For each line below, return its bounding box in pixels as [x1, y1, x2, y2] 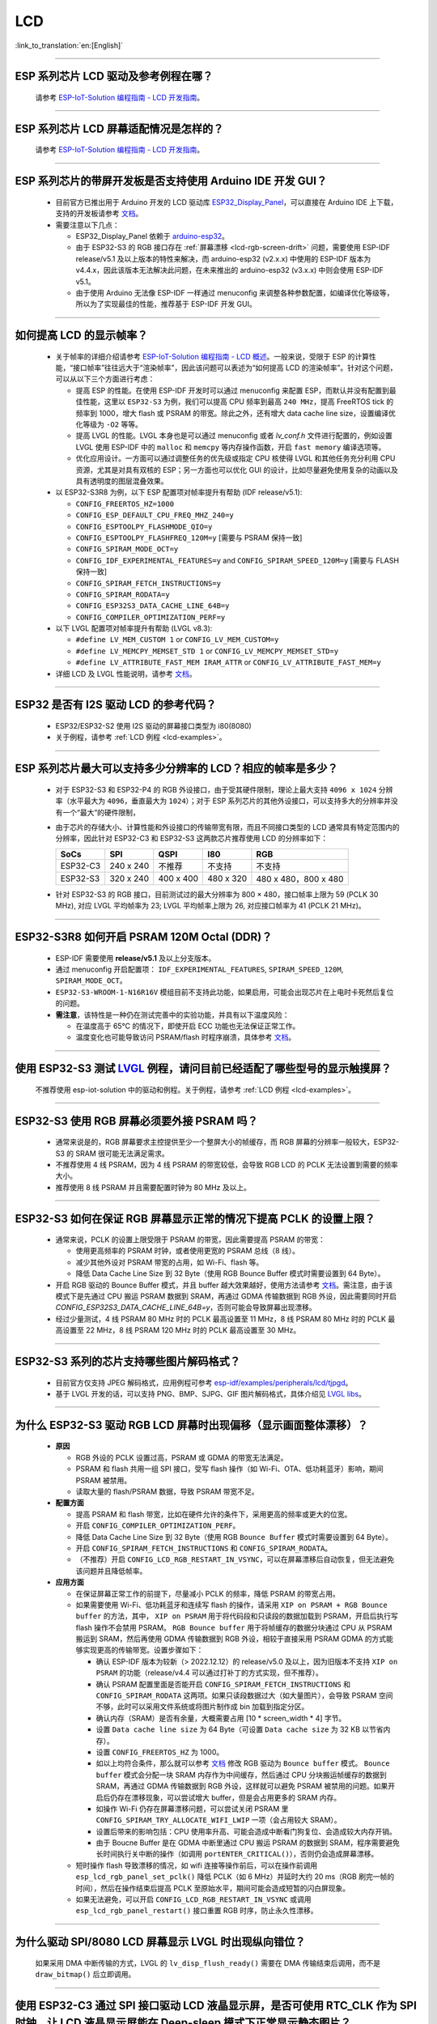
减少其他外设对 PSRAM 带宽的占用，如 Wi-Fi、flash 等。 [75, 1257, 264, 1267]
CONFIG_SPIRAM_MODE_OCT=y [75, 545, 179, 554]
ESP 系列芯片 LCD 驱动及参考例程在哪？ [15, 70, 214, 83]
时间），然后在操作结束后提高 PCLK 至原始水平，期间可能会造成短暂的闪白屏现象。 [75, 1883, 350, 1893]
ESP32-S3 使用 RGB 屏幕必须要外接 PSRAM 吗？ [15, 1114, 258, 1128]
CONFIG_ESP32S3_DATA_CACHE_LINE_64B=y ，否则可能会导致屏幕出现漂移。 [55, 1303, 317, 1312]
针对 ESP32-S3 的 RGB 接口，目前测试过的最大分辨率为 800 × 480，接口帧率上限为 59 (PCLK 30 [55, 889, 379, 899]
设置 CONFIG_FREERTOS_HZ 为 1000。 [95, 1747, 224, 1757]
